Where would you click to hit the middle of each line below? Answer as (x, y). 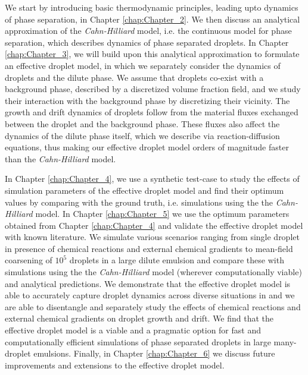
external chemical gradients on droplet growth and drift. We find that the (139, 318)
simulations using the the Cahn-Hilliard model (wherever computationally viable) (153, 272)
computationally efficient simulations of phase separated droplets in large (138, 341)
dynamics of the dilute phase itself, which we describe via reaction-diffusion (142, 135)
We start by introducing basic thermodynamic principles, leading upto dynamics (152, 7)
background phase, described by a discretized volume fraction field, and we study (153, 89)
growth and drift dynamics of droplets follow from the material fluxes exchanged (152, 112)
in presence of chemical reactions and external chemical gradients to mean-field (149, 248)
